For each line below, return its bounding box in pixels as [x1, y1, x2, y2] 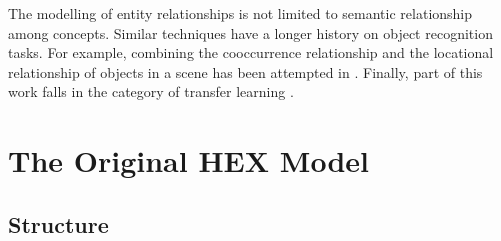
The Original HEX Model [8, 140, 369, 181]
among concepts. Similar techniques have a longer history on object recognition [8, 22, 493, 43]
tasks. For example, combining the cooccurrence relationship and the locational [8, 42, 494, 63]
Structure [8, 208, 109, 239]
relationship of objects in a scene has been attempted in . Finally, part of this [8, 61, 483, 82]
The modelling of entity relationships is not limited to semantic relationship [8, 3, 473, 23]
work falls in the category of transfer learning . [8, 81, 294, 102]
